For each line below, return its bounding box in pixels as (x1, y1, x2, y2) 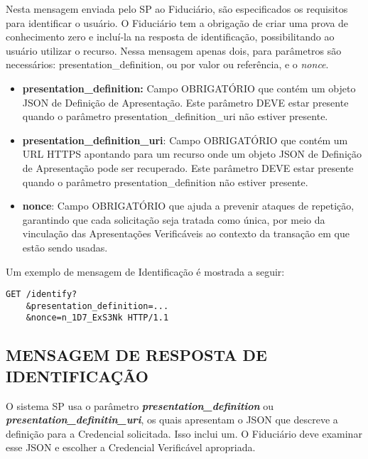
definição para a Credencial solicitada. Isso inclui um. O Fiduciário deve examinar (6, 426, 362, 441)
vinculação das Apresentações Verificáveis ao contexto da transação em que (22, 226, 350, 241)
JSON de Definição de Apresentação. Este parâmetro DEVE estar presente (22, 94, 349, 109)
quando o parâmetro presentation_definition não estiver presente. (22, 174, 308, 189)
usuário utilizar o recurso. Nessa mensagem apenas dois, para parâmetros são (6, 43, 342, 58)
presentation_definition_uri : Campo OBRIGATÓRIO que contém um (22, 132, 348, 147)
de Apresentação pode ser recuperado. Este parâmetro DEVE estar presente (22, 160, 354, 175)
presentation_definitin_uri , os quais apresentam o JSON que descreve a (6, 412, 338, 427)
